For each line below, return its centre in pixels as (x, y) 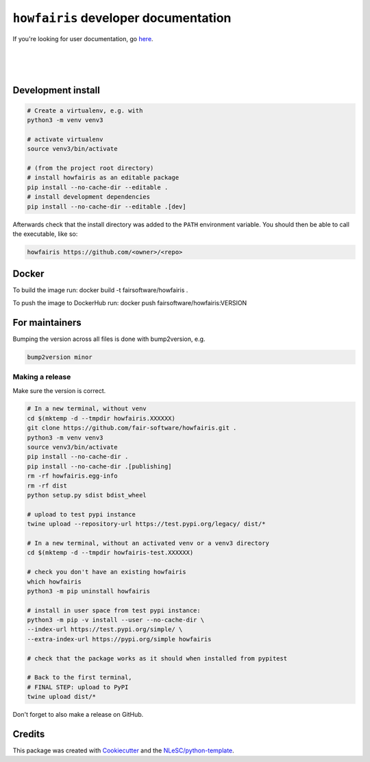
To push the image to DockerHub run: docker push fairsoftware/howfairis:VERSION (130, 302)
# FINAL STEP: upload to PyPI (78, 687)
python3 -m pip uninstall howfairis (89, 591)
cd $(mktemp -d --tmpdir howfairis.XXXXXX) (101, 418)
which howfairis (54, 582)
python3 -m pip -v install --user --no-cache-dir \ (116, 620)
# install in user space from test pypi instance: (114, 610)
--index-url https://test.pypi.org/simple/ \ (105, 630)
